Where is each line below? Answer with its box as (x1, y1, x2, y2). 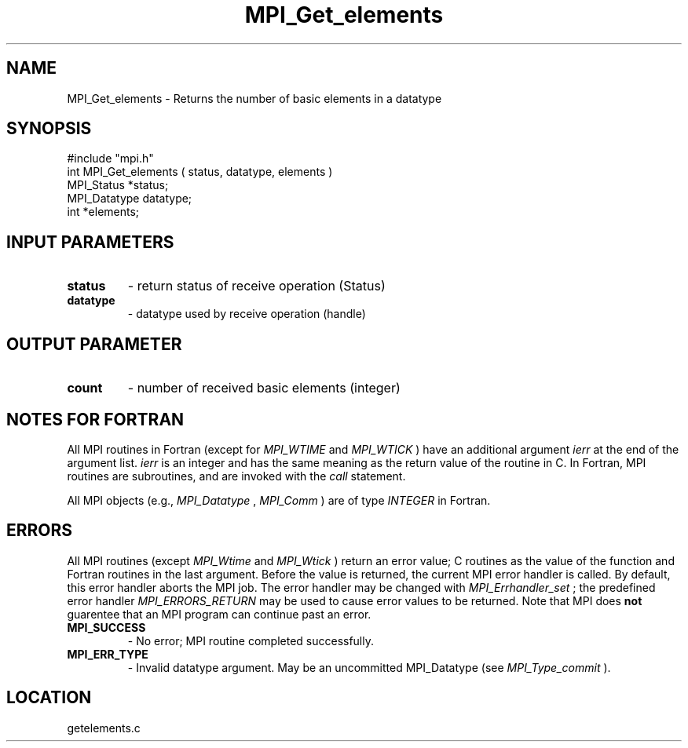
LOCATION (6, 688, 92, 708)
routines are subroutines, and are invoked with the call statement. (67, 469, 406, 483)
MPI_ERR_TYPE (67, 647, 148, 661)
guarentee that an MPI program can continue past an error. (67, 607, 371, 621)
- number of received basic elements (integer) (127, 380, 401, 396)
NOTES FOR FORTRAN (6, 409, 185, 429)
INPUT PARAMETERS (6, 232, 174, 252)
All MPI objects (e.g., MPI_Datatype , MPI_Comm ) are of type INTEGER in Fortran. (67, 493, 491, 507)
